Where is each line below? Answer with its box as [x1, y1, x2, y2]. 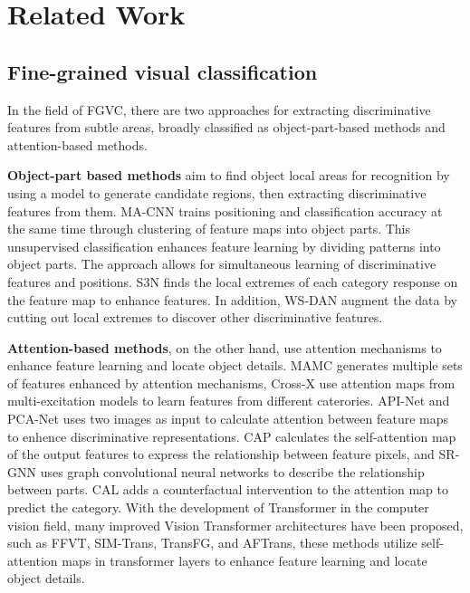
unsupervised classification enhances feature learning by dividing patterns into [7, 236, 441, 255]
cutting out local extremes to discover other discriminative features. [7, 308, 383, 327]
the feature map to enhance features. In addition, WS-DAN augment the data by [7, 290, 457, 309]
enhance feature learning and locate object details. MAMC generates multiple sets [7, 356, 463, 375]
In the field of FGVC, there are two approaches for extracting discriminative [7, 100, 431, 119]
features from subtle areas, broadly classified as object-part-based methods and [7, 118, 446, 137]
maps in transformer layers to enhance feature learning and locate [62, 550, 427, 569]
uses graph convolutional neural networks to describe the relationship [40, 462, 425, 481]
